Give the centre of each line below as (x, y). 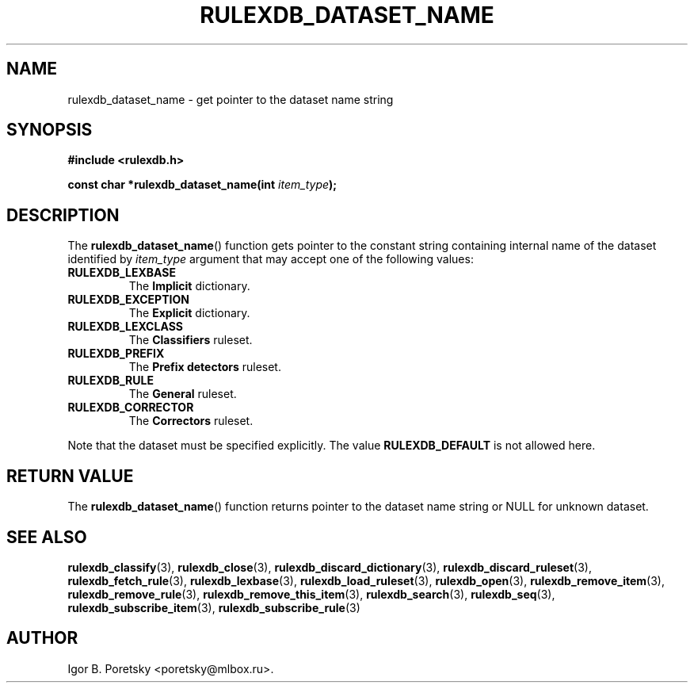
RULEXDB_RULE (111, 381)
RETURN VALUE (70, 476)
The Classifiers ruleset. (191, 340)
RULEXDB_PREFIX (116, 354)
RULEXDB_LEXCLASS (125, 327)
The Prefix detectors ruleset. (205, 367)
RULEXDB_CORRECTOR (131, 408)
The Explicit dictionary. (189, 313)
